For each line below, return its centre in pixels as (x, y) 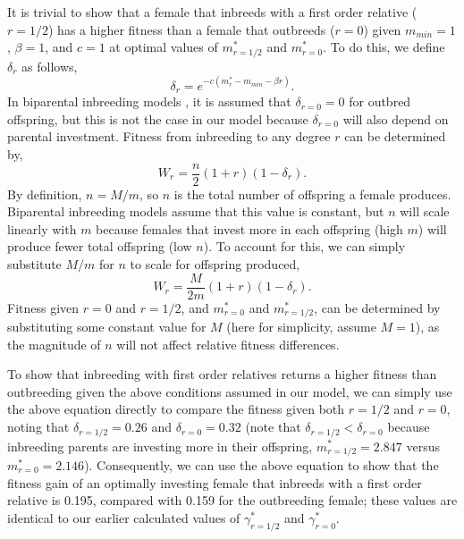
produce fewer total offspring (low (100, 246)
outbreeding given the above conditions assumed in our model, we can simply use (230, 391)
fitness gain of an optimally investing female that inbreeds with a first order (215, 482)
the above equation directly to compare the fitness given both (176, 409)
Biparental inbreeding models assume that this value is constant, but (196, 211)
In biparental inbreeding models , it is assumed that (149, 101)
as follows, (50, 66)
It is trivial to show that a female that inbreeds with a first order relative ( (212, 12)
